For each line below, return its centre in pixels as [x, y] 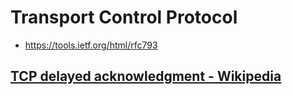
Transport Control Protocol [124, 17]
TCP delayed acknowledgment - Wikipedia [146, 76]
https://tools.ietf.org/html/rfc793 [91, 45]
